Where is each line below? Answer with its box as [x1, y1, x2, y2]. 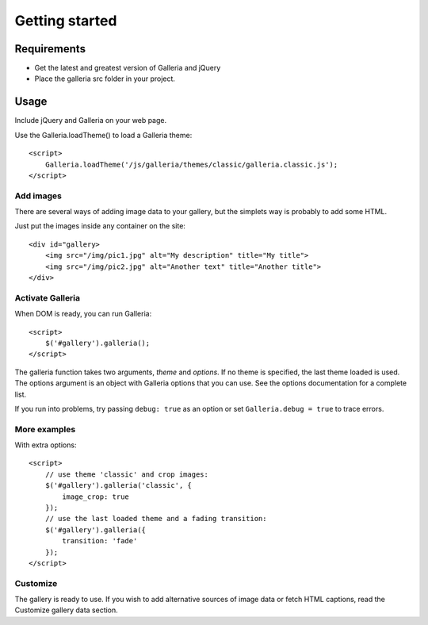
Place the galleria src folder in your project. [34, 74, 176, 83]
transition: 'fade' [62, 536, 138, 546]
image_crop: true [62, 492, 130, 501]
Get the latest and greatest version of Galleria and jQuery [34, 63, 221, 73]
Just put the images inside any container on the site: [14, 221, 186, 231]
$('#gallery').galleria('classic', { [44, 481, 192, 490]
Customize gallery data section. [14, 605, 118, 615]
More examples [14, 424, 76, 435]
